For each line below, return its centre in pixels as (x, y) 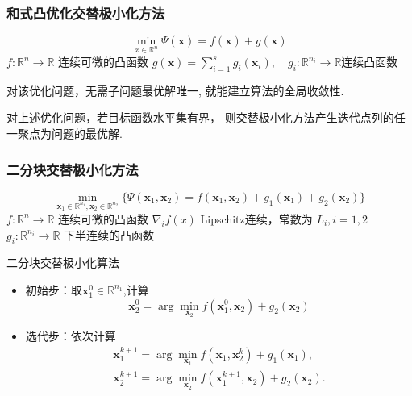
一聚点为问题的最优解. (65, 133)
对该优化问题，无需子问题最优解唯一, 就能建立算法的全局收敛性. (175, 90)
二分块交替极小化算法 (63, 263)
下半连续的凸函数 (109, 234)
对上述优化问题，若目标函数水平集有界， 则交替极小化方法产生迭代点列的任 (206, 117)
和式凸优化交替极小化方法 (86, 13)
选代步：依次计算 (71, 336)
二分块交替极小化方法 (73, 169)
